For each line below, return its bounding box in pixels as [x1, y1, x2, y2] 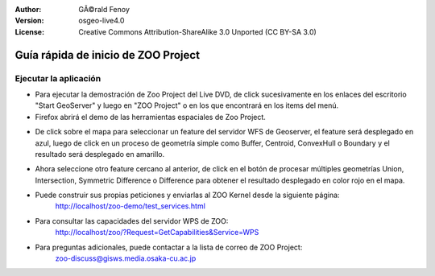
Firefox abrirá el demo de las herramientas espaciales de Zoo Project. [35, 112, 266, 122]
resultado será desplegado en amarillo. [35, 149, 165, 159]
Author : [14, 5, 42, 14]
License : [14, 27, 44, 36]
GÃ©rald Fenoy [78, 5, 130, 14]
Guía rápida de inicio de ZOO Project [14, 48, 201, 62]
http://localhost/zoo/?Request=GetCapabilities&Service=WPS [55, 228, 259, 237]
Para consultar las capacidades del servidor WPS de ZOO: [35, 216, 229, 225]
